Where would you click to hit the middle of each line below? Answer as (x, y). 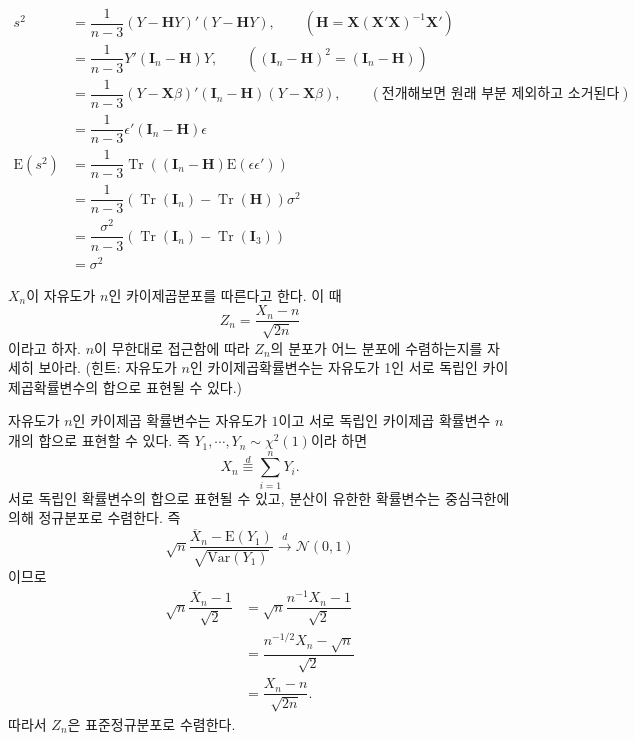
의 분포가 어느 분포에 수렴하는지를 (376, 347)
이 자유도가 (61, 294)
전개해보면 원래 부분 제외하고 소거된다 (500, 94)
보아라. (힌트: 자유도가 (107, 367)
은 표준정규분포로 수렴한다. (151, 723)
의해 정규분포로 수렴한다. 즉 (94, 517)
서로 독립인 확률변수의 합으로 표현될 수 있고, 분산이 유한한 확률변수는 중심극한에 (259, 497)
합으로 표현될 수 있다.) (172, 386)
